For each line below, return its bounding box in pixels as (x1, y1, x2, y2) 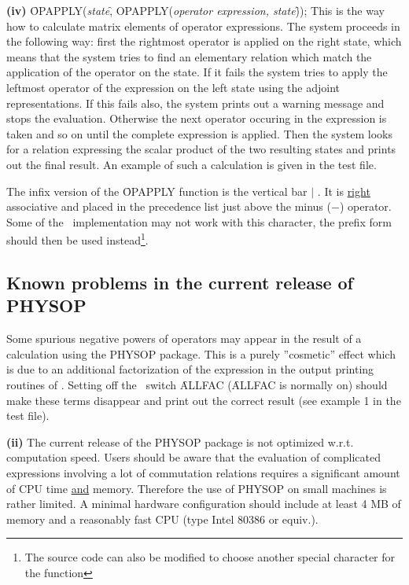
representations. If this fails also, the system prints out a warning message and (6, 94, 385, 111)
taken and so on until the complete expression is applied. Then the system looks (6, 125, 392, 142)
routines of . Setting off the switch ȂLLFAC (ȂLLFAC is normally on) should (6, 376, 388, 392)
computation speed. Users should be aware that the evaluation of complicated (6, 449, 381, 465)
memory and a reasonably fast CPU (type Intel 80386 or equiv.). (6, 510, 319, 527)
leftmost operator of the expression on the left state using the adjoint (6, 79, 341, 95)
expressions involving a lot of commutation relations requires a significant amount (6, 464, 400, 480)
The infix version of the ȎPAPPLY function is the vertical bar (6, 182, 308, 199)
